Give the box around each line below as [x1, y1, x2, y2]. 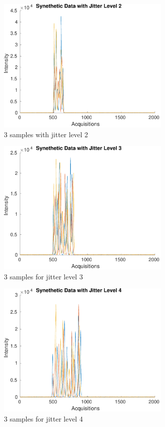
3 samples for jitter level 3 [4, 271, 83, 281]
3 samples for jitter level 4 [4, 413, 83, 424]
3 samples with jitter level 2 [4, 129, 88, 139]
